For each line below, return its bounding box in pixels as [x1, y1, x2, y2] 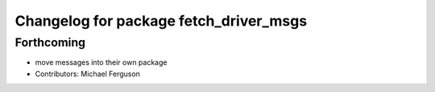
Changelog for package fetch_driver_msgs [14, 12, 308, 30]
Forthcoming [14, 35, 86, 50]
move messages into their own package [35, 58, 168, 67]
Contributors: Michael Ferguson [35, 69, 141, 78]
